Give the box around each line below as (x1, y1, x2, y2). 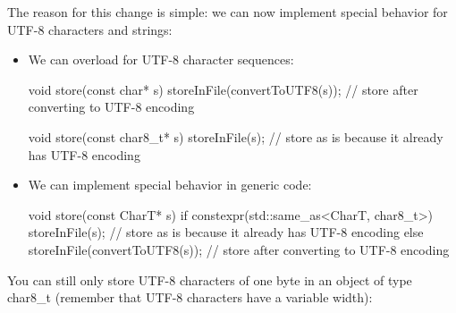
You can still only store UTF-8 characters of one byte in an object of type (7, 270, 412, 289)
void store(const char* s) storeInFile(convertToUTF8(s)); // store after (28, 80, 418, 98)
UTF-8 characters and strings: (7, 20, 173, 38)
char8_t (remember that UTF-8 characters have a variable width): (7, 288, 373, 307)
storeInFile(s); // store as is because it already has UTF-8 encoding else (28, 223, 424, 241)
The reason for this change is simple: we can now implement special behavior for (7, 3, 448, 21)
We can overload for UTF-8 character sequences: (28, 50, 294, 69)
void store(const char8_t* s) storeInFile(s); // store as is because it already (28, 127, 443, 146)
